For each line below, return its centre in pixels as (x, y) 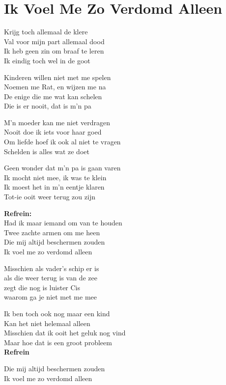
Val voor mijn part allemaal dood (54, 41)
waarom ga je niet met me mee (50, 297)
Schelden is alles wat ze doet (47, 151)
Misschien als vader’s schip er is (52, 268)
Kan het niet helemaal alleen (47, 323)
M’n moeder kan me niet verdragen (57, 122)
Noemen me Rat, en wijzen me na (55, 87)
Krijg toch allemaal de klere (46, 32)
